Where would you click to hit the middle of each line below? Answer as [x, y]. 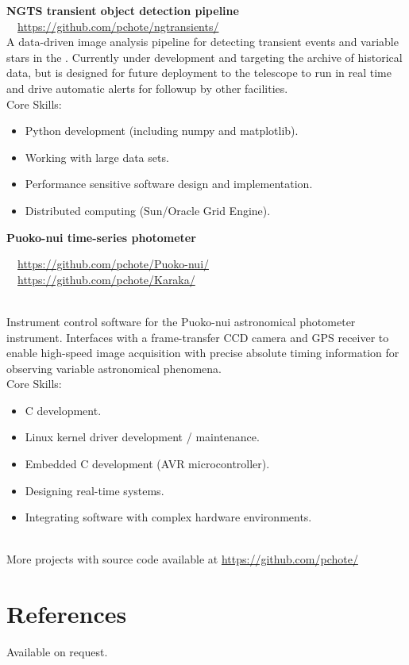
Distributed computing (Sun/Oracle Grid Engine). [148, 210]
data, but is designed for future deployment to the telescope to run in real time [199, 73]
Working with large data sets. [97, 157]
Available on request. [57, 652]
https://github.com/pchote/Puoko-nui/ [114, 264]
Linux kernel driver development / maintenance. [142, 437]
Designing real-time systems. [95, 490]
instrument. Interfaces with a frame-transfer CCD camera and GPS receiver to [198, 337]
